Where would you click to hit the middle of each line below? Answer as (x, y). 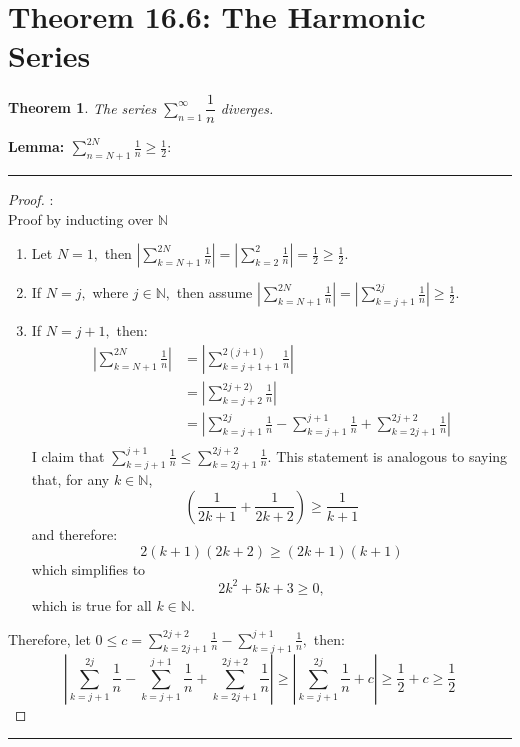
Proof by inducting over (81, 218)
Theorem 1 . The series (82, 107)
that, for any (70, 479)
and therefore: (74, 533)
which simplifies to (88, 568)
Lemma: (36, 146)
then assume (214, 292)
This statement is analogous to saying (392, 455)
